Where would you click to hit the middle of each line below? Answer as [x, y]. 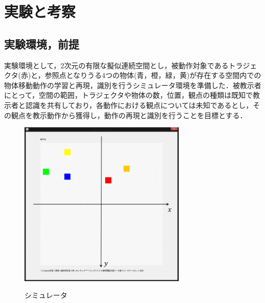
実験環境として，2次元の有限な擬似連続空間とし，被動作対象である [116, 65]
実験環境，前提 [42, 44]
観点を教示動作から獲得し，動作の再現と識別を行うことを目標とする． [129, 115]
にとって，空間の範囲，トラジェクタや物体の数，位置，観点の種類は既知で [129, 95]
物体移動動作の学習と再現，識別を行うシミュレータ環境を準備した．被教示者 [133, 85]
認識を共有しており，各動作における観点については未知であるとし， [139, 105]
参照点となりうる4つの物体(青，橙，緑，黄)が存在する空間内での [153, 75]
